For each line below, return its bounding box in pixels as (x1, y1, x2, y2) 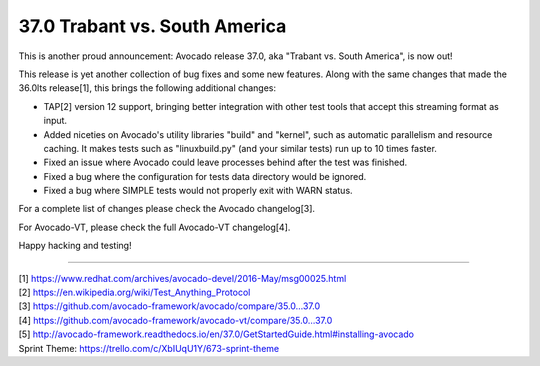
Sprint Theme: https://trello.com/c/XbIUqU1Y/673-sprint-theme (18, 342, 280, 354)
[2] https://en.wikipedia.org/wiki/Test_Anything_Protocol (18, 286, 251, 299)
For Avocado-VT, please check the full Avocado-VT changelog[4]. (18, 221, 291, 233)
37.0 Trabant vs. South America (18, 15, 287, 37)
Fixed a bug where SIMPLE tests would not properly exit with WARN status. (43, 185, 354, 197)
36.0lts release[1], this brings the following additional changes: (18, 82, 277, 94)
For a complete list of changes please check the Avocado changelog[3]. (18, 203, 315, 215)
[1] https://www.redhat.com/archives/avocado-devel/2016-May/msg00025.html (18, 272, 347, 284)
